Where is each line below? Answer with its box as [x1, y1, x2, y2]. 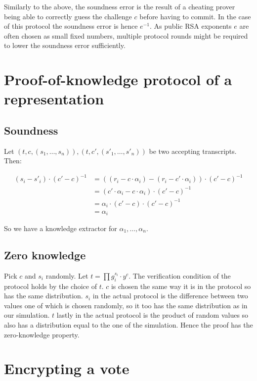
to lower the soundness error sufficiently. [4, 40, 126, 50]
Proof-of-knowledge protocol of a [4, 69, 232, 90]
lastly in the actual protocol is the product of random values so [56, 310, 249, 320]
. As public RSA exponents [149, 21, 232, 31]
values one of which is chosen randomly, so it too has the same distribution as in [4, 300, 248, 310]
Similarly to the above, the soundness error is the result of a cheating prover [4, 1, 235, 11]
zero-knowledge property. [4, 329, 80, 339]
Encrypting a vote [4, 358, 129, 379]
